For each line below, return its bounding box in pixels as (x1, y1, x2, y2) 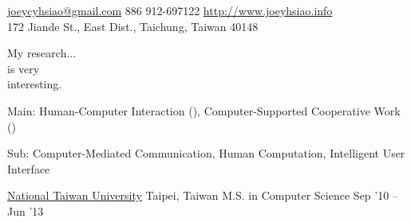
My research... (7, 45, 77, 61)
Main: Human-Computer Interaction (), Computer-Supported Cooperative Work (7, 102, 401, 119)
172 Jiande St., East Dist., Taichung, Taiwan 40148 (7, 18, 259, 34)
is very (7, 60, 40, 76)
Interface (7, 160, 50, 177)
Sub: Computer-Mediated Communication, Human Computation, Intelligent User (7, 145, 405, 162)
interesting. (7, 76, 62, 92)
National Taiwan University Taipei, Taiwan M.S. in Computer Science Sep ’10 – (7, 187, 398, 204)
